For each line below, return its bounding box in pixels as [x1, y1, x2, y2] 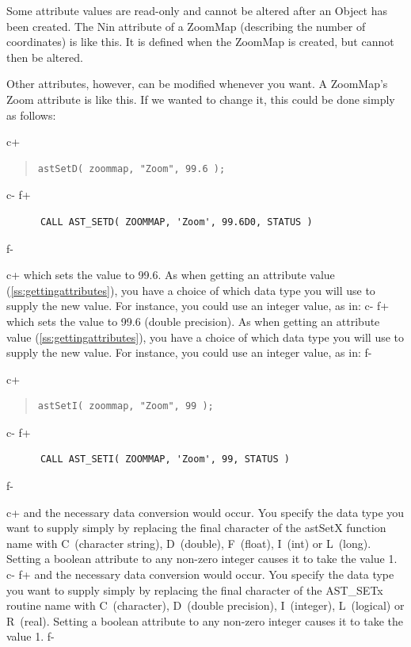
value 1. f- [6, 628, 55, 645]
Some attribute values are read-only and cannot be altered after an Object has [6, 2, 388, 18]
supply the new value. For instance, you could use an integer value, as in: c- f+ [6, 297, 390, 314]
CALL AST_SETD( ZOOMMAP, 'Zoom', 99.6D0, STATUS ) [40, 216, 313, 228]
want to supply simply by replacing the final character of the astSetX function [6, 519, 386, 536]
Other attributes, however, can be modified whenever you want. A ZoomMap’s [6, 75, 388, 92]
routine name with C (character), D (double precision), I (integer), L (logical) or [6, 597, 405, 614]
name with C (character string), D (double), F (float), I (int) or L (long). [6, 534, 371, 551]
